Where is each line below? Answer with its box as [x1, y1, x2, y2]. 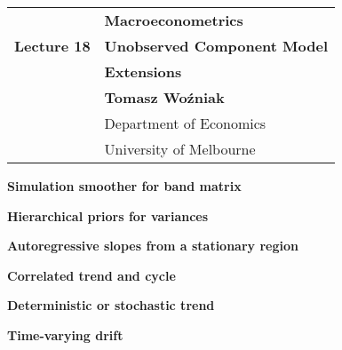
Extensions [104, 61, 182, 82]
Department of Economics [104, 113, 266, 133]
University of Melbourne [104, 139, 256, 159]
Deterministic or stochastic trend [7, 296, 215, 314]
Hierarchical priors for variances [7, 206, 209, 225]
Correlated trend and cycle [7, 266, 176, 284]
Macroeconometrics [104, 10, 243, 30]
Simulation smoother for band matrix [7, 177, 242, 195]
